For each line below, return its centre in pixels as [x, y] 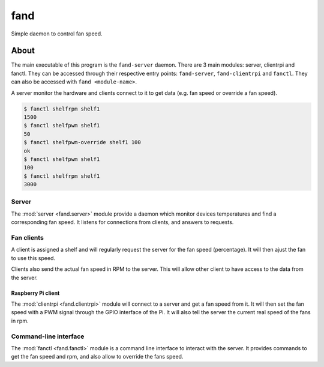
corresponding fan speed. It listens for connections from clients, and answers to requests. [122, 222]
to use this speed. [33, 258]
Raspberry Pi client [35, 293]
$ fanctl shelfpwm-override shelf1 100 [82, 142]
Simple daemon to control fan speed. [57, 34]
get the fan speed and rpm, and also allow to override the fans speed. [97, 357]
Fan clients [28, 238]
